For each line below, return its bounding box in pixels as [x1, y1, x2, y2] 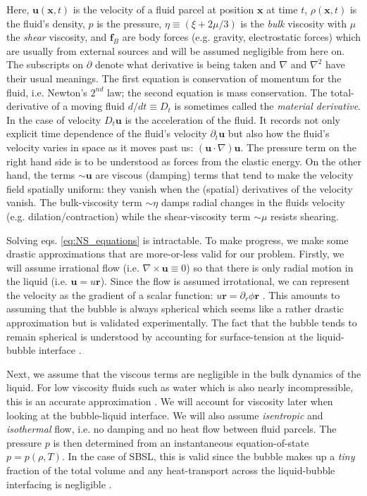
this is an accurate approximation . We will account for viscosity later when [6, 394, 333, 409]
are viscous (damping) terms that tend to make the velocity [95, 167, 354, 182]
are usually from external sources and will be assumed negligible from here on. [6, 43, 345, 58]
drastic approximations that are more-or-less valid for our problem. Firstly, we [6, 246, 344, 261]
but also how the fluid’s [228, 126, 330, 141]
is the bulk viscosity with [240, 15, 347, 30]
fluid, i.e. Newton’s [6, 84, 87, 99]
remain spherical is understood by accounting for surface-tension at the [6, 329, 313, 343]
